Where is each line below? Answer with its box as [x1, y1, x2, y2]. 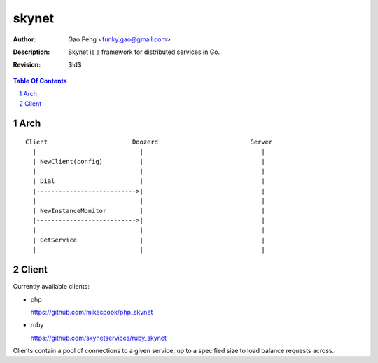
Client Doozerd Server [25, 137, 273, 146]
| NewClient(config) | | [32, 158, 265, 165]
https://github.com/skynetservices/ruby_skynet [30, 334, 167, 342]
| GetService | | [32, 235, 265, 244]
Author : [13, 35, 36, 43]
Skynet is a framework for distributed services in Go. [68, 48, 220, 56]
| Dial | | [32, 177, 265, 185]
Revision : [13, 60, 41, 69]
